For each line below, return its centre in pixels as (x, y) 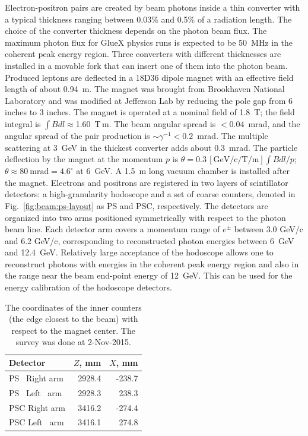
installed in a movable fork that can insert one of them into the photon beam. (146, 65)
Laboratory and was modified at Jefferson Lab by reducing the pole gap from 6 (149, 100)
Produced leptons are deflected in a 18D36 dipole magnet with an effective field (149, 77)
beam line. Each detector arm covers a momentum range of (112, 229)
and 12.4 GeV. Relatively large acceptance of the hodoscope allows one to (139, 252)
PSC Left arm (36, 422)
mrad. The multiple (233, 135)
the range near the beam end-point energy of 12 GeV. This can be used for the (149, 275)
